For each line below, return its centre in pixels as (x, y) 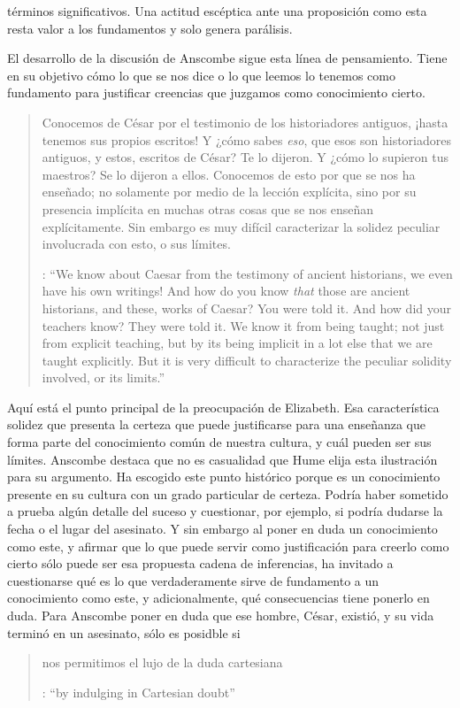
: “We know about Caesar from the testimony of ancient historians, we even (247, 273)
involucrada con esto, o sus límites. (136, 244)
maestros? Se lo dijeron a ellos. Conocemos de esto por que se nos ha (229, 174)
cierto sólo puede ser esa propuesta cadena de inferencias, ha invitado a (200, 563)
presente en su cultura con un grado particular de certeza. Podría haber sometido (228, 493)
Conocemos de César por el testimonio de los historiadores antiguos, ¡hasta (245, 122)
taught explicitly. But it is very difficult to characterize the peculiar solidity (247, 360)
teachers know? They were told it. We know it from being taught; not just (243, 325)
